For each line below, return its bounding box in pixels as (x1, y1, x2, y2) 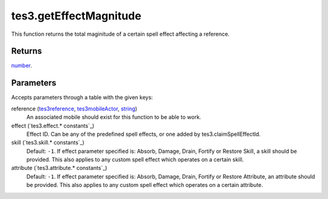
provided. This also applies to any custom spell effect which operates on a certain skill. (26, 156, 244, 163)
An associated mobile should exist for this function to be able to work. (26, 113, 202, 121)
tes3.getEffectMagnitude (11, 9, 142, 22)
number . (11, 62, 32, 69)
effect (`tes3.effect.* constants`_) (11, 122, 95, 129)
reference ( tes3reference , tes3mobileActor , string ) (11, 105, 138, 112)
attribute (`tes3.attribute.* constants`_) (11, 164, 108, 172)
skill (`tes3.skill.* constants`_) (11, 139, 85, 146)
